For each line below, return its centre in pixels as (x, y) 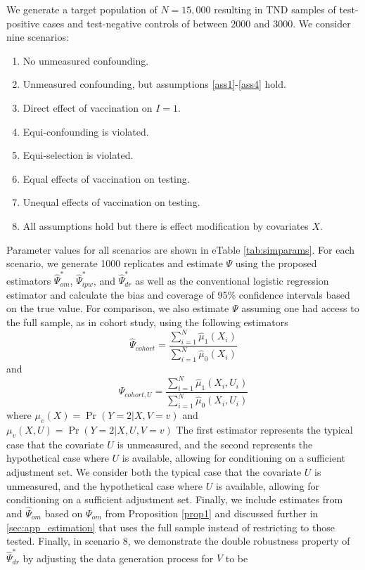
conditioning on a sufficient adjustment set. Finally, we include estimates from (175, 499)
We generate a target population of (82, 9)
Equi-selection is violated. (78, 155)
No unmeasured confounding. (86, 60)
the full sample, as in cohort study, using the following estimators (147, 322)
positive (23, 23)
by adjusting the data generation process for (118, 558)
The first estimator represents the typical (264, 429)
